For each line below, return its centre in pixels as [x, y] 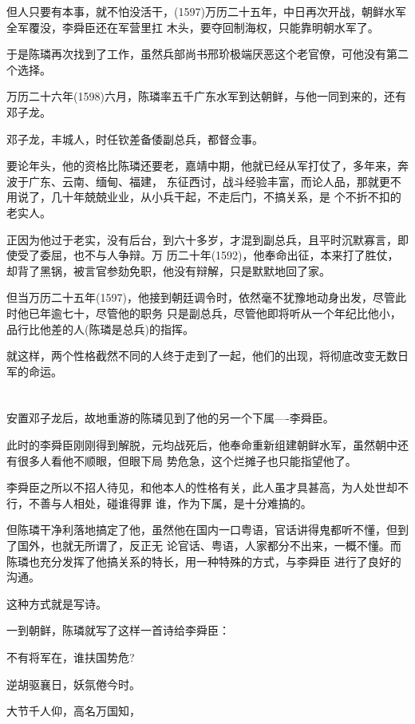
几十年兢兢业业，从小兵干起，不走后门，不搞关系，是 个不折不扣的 [226, 197]
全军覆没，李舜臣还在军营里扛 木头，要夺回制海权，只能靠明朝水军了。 [193, 27]
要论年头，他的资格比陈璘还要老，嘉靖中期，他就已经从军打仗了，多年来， [202, 166]
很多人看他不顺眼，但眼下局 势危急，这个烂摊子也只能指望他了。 [187, 460]
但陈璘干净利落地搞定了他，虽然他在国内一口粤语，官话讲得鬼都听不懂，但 [202, 530]
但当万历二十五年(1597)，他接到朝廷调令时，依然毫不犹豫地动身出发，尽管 [201, 297]
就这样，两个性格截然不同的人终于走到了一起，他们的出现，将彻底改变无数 [202, 356]
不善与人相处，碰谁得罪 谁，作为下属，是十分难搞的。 [170, 502]
